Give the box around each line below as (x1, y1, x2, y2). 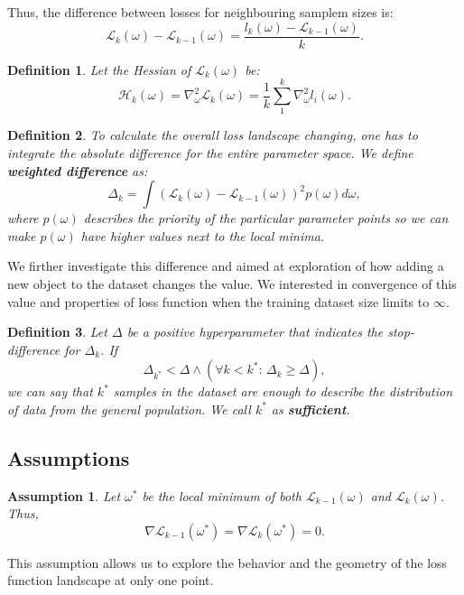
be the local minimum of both (142, 486, 302, 505)
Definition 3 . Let (7, 322, 107, 341)
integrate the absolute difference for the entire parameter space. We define (7, 143, 413, 162)
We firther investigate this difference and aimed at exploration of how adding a (7, 256, 444, 275)
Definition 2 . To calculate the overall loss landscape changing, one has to (7, 126, 418, 144)
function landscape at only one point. (7, 571, 214, 590)
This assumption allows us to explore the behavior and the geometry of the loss (7, 553, 448, 572)
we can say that (7, 382, 93, 401)
